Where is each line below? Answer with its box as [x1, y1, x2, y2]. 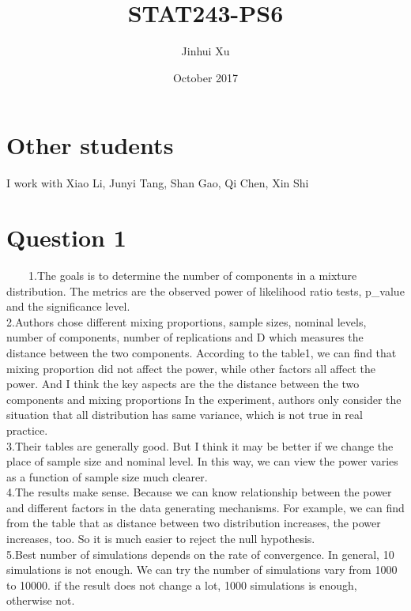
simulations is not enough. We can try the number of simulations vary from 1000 [6, 561, 398, 578]
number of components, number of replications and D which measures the [6, 329, 364, 345]
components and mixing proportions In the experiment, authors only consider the [6, 390, 402, 407]
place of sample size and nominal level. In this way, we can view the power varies [6, 453, 398, 470]
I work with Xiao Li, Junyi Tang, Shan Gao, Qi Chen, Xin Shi [6, 175, 309, 191]
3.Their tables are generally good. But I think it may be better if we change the [6, 437, 394, 454]
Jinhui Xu [181, 43, 230, 59]
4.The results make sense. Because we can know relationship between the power [6, 484, 392, 500]
